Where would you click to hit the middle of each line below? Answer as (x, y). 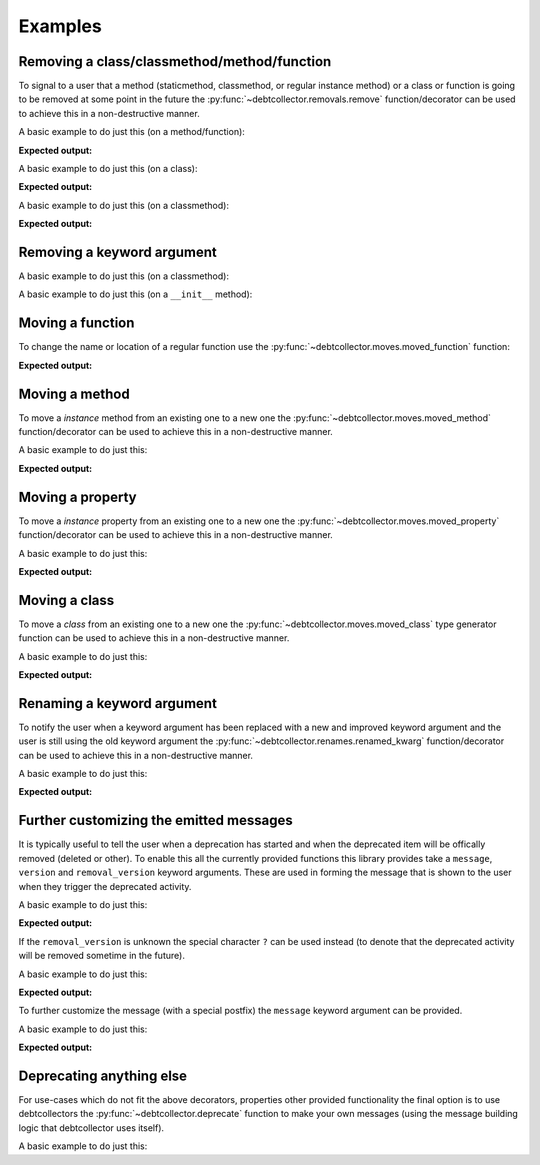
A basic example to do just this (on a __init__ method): (135, 294)
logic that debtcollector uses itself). (91, 1127)
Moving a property (77, 496)
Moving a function (76, 323)
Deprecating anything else (103, 1075)
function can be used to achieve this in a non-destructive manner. (154, 638)
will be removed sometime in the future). (101, 956)
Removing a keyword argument (117, 252)
